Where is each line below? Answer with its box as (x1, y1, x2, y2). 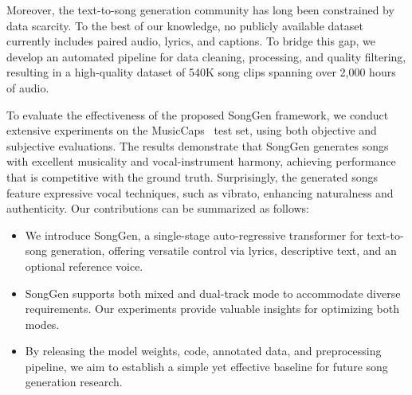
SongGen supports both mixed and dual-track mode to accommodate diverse (25, 284, 401, 301)
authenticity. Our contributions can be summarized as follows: (6, 200, 310, 217)
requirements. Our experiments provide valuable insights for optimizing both (25, 300, 399, 317)
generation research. (25, 373, 123, 390)
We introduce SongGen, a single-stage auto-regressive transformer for (25, 226, 363, 243)
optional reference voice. (25, 257, 143, 274)
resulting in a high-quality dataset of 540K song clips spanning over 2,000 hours (6, 64, 396, 80)
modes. (25, 315, 60, 332)
